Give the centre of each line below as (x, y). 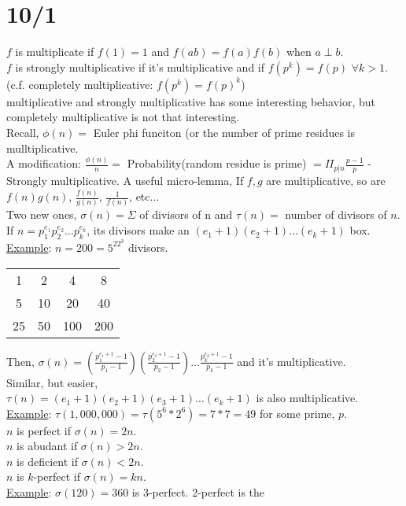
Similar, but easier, (52, 382)
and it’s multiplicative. (292, 361)
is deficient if (47, 461)
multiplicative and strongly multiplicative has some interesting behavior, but (191, 101)
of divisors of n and (186, 214)
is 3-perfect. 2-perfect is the (198, 492)
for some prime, (297, 413)
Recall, (23, 132)
